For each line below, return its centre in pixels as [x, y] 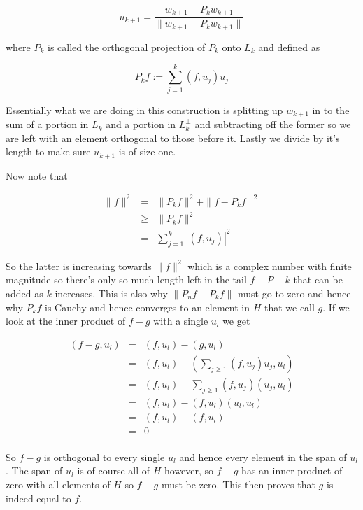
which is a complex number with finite [270, 265]
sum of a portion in [47, 124]
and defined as [289, 47]
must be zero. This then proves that [238, 484]
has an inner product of [292, 470]
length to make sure [48, 151]
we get [236, 321]
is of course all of [114, 470]
